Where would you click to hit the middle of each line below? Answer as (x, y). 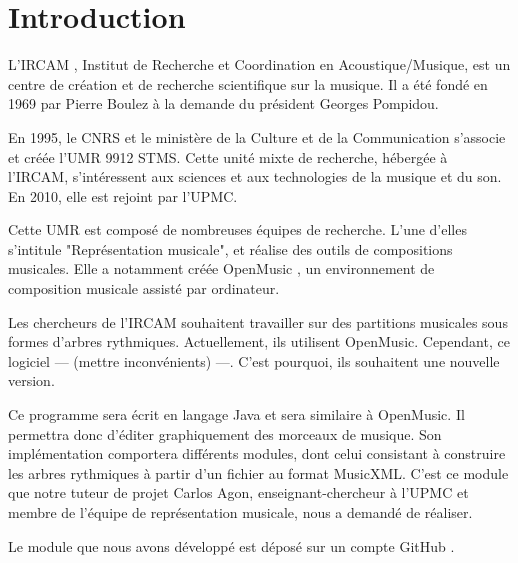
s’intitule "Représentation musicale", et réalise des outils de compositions (230, 248)
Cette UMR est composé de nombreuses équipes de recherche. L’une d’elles (237, 229)
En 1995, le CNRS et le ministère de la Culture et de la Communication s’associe (257, 136)
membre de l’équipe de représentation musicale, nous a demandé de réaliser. (240, 512)
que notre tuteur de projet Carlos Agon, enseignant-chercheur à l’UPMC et (238, 492)
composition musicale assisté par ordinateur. (144, 288)
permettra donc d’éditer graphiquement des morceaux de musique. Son (225, 433)
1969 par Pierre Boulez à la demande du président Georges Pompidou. (223, 103)
